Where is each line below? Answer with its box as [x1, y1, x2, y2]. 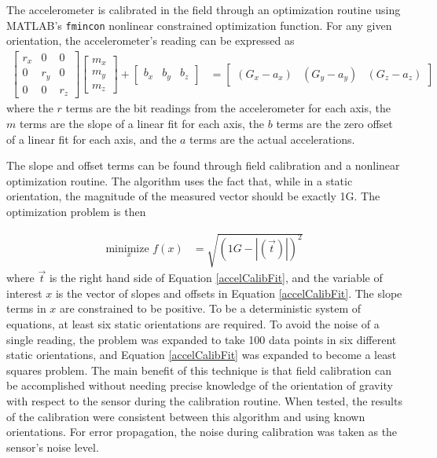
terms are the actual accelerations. [189, 130, 355, 147]
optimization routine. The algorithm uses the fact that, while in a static [6, 172, 353, 189]
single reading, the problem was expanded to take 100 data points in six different [6, 331, 397, 347]
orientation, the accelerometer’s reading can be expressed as [6, 32, 295, 49]
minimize [105, 243, 149, 255]
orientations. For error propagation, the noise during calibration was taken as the [6, 423, 398, 440]
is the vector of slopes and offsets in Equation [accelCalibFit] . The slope [55, 284, 402, 301]
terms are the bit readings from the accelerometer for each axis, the [65, 100, 391, 116]
